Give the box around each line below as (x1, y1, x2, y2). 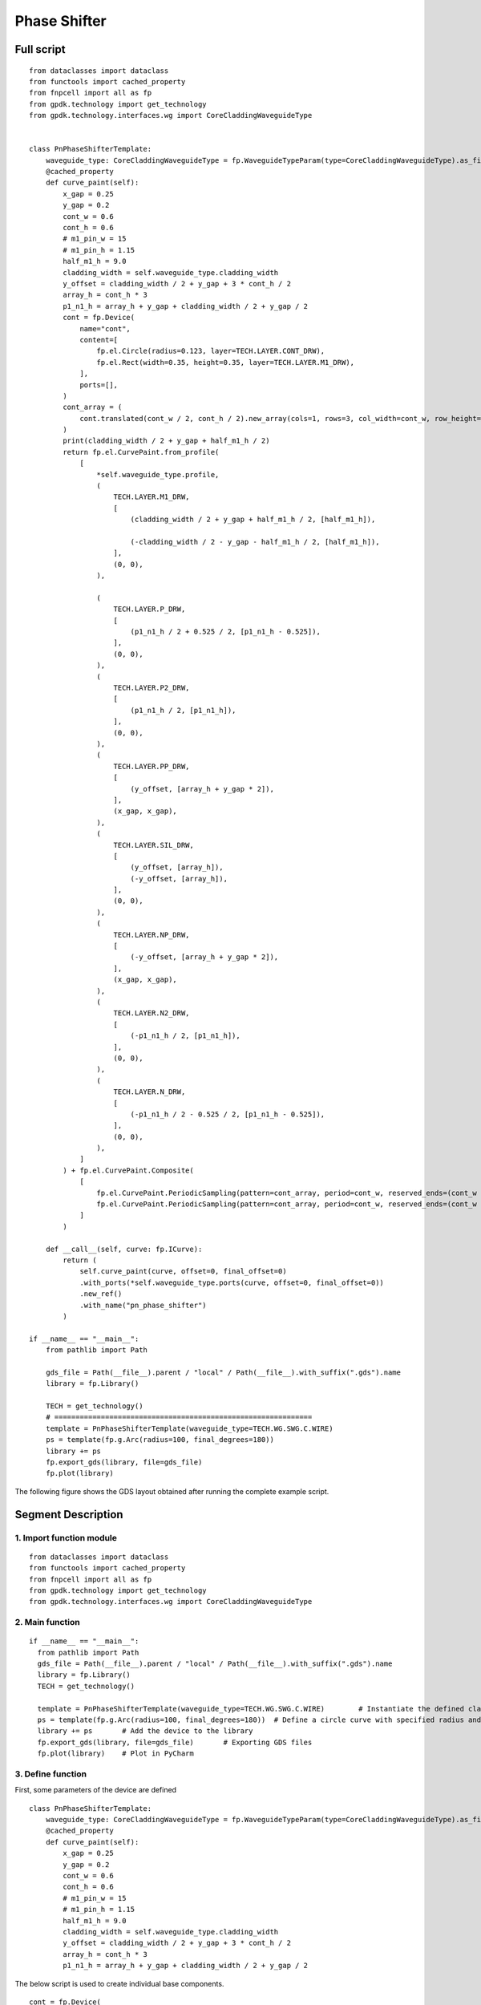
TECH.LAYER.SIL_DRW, (113, 840, 194, 849)
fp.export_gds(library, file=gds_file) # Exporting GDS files (37, 1737, 313, 1747)
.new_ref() (79, 1290, 123, 1298)
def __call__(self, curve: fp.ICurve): (45, 1244, 203, 1254)
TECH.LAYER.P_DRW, (113, 605, 186, 614)
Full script (14, 43, 66, 56)
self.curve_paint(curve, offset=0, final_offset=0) (79, 1267, 288, 1276)
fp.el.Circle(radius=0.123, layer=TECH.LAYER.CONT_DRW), (96, 346, 325, 356)
